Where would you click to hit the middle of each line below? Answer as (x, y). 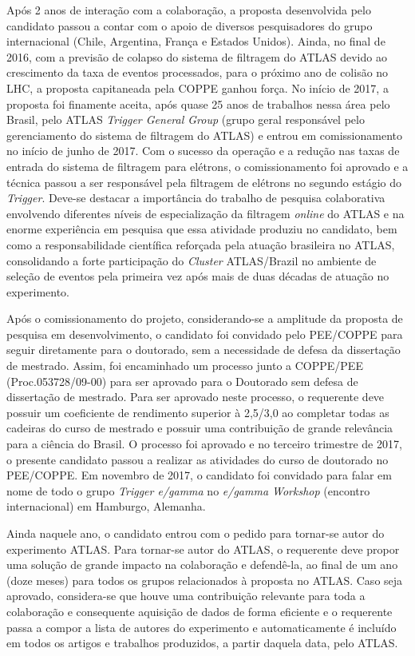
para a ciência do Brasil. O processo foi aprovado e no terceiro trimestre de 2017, (204, 444)
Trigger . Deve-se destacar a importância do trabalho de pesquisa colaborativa (196, 198)
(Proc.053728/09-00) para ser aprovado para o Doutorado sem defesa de (182, 381)
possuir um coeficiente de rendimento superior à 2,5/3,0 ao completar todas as (198, 412)
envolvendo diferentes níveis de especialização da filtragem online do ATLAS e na (206, 213)
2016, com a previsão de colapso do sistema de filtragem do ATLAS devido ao (197, 56)
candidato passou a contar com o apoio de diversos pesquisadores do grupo (190, 25)
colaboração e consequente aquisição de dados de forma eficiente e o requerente (200, 611)
